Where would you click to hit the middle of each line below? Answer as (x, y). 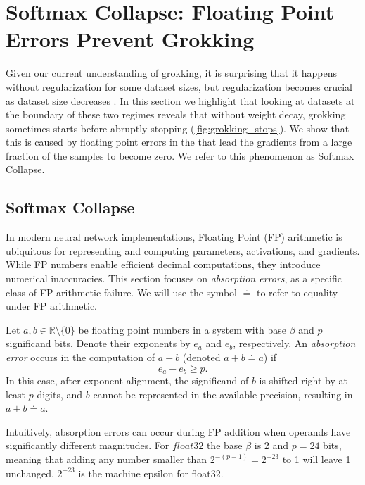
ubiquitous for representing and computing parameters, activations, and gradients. (183, 250)
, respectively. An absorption (294, 343)
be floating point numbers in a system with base (182, 329)
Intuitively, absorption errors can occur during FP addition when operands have (178, 431)
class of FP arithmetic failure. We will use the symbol (121, 292)
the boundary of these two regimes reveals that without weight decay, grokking (176, 114)
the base (224, 445)
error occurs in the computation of (80, 357)
